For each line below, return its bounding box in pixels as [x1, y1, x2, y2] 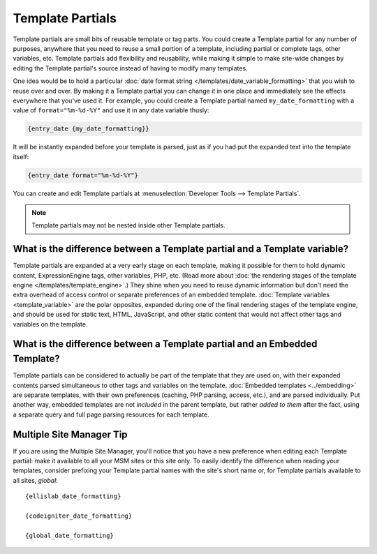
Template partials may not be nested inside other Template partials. [31, 221, 226, 230]
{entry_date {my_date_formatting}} [27, 125, 149, 133]
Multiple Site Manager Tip [13, 428, 128, 440]
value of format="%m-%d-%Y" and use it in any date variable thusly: [13, 106, 209, 114]
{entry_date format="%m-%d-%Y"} [27, 171, 139, 179]
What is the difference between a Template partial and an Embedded [13, 338, 318, 350]
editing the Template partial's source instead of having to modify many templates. [13, 63, 248, 73]
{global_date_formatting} [25, 531, 114, 539]
